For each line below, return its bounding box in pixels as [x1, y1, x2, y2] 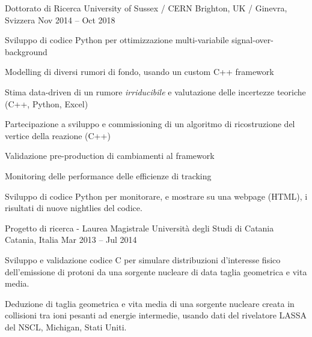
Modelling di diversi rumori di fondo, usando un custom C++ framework [5, 65, 274, 78]
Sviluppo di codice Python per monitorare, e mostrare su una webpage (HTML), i [5, 189, 308, 202]
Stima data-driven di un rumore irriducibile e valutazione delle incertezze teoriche [5, 85, 306, 98]
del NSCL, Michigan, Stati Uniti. [5, 320, 127, 333]
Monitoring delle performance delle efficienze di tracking [5, 169, 212, 182]
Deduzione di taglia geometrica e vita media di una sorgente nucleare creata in [5, 297, 295, 309]
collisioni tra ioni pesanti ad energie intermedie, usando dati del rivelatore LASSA [5, 309, 307, 321]
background [5, 45, 47, 58]
